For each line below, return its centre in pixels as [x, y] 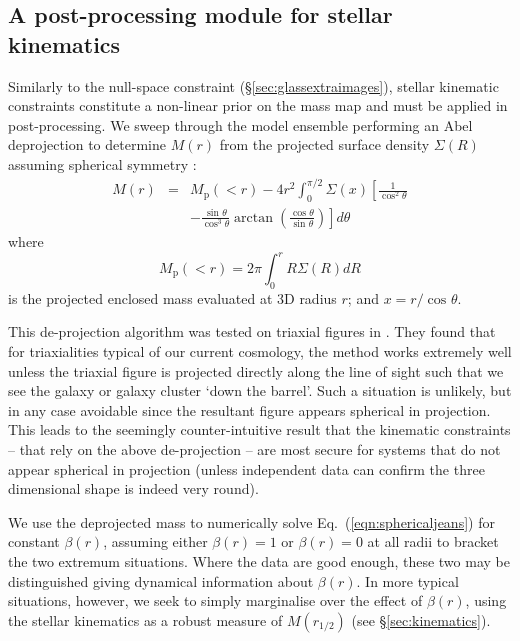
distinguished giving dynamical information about [161, 580]
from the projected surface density [324, 144]
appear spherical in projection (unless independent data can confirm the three [246, 468]
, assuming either [155, 541]
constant [34, 541]
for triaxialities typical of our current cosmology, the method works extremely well [260, 351]
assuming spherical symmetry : [102, 163]
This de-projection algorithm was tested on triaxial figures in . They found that [252, 331]
